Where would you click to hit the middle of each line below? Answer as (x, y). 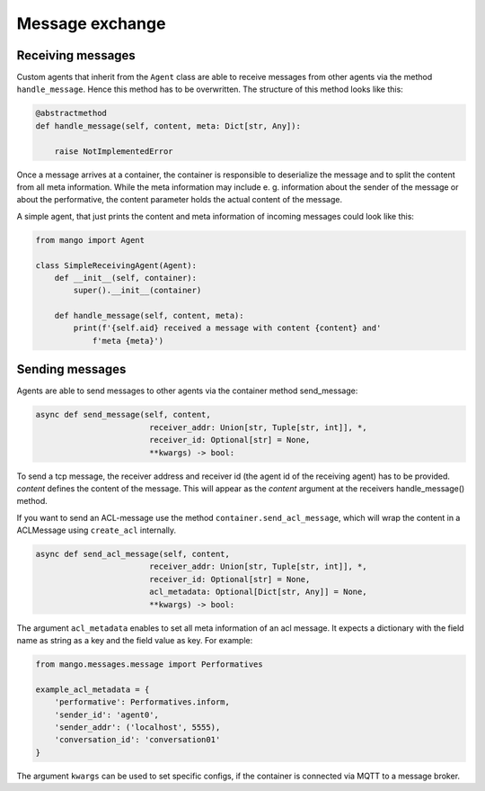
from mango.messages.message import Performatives (150, 664)
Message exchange (91, 23)
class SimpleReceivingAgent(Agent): (116, 265)
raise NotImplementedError (114, 151)
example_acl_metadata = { (93, 689)
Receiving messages (76, 55)
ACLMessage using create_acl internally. (97, 530)
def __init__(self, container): (126, 278)
